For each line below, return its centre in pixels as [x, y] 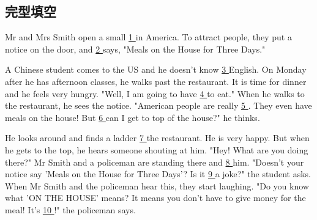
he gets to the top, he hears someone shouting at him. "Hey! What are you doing [157, 149]
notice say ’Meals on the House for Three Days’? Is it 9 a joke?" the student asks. [158, 174]
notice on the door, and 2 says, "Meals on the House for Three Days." [135, 49]
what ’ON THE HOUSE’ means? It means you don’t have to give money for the [155, 198]
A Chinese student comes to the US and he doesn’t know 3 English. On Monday [156, 69]
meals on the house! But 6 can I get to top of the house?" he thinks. [132, 117]
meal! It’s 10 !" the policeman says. [70, 209]
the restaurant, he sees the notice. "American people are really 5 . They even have [158, 105]
